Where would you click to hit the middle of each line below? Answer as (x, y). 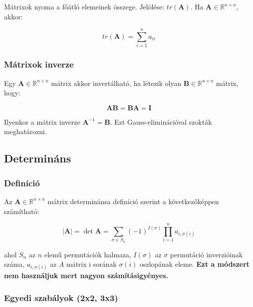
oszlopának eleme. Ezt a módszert (194, 264)
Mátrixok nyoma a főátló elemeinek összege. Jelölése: (84, 6)
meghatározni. (26, 131)
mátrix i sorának (92, 264)
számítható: (22, 211)
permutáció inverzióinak (206, 254)
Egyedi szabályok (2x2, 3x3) (61, 297)
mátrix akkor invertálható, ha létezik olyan (116, 83)
